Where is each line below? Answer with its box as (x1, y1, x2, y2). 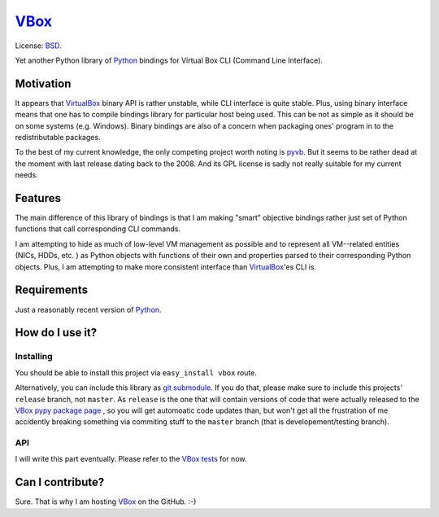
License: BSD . (15, 41, 62, 50)
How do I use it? (15, 326, 98, 340)
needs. (15, 170, 38, 180)
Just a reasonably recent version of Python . (15, 305, 162, 314)
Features (15, 191, 61, 205)
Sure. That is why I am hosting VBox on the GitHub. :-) (15, 497, 197, 506)
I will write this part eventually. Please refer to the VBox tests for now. (15, 454, 247, 464)
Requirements (15, 283, 89, 297)
